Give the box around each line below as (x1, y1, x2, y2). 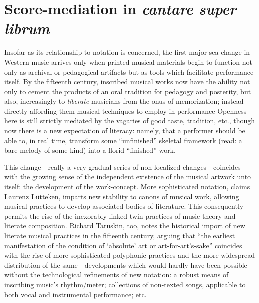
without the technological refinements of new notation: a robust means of (4, 269, 229, 280)
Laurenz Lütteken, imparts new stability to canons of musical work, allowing (4, 191, 239, 201)
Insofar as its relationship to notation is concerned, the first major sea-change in (4, 47, 250, 57)
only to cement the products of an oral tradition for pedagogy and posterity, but (4, 86, 251, 96)
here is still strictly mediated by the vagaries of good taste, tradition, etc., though (4, 115, 255, 126)
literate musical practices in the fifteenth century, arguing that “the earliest (4, 230, 235, 240)
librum (4, 18, 50, 39)
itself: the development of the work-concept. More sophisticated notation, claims (4, 181, 250, 192)
